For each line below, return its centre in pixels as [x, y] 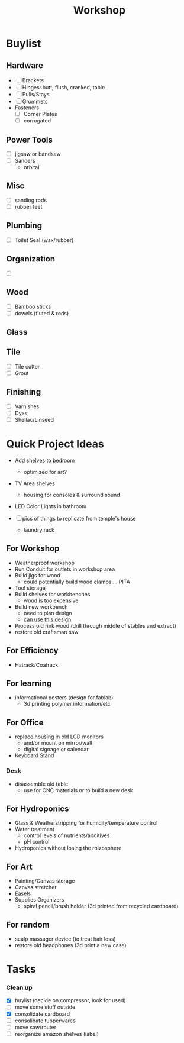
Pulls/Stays [36, 94]
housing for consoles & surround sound [72, 495]
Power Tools [30, 140]
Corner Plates [40, 114]
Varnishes [27, 406]
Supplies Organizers [39, 900]
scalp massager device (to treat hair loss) [65, 939]
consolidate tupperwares [45, 1021]
